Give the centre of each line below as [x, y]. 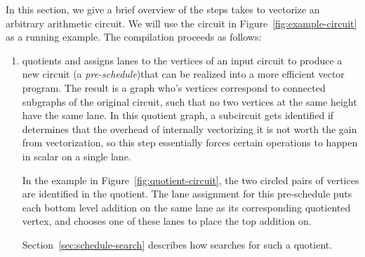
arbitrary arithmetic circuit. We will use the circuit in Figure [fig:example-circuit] [181, 23]
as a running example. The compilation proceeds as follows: [134, 37]
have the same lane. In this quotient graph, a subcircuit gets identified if [178, 115]
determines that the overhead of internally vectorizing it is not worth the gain [190, 128]
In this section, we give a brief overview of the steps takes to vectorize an [163, 9]
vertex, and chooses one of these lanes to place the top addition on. [167, 221]
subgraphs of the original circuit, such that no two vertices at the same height [190, 101]
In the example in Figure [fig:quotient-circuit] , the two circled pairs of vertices [191, 180]
